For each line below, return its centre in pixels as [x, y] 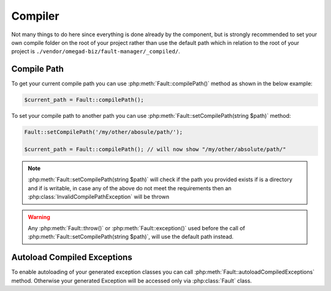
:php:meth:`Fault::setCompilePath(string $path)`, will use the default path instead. [131, 237]
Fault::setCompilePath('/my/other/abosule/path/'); [104, 132]
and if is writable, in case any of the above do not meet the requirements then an [130, 188]
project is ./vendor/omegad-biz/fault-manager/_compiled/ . [96, 52]
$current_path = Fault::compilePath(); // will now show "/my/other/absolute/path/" [155, 149]
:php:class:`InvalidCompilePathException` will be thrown [99, 197]
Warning [39, 217]
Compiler [35, 16]
